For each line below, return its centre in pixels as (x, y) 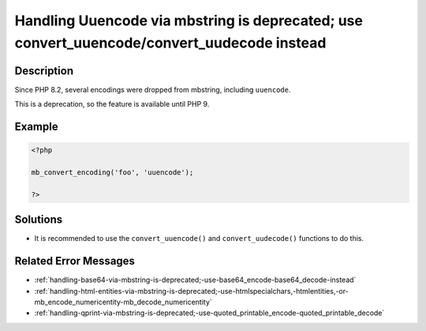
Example (36, 127)
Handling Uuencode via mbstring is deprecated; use (189, 21)
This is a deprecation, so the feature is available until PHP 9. (112, 104)
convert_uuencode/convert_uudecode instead (170, 43)
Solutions (39, 220)
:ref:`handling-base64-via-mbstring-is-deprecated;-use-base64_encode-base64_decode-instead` (195, 280)
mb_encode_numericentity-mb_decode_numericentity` (123, 302)
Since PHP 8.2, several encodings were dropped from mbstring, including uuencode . (153, 89)
